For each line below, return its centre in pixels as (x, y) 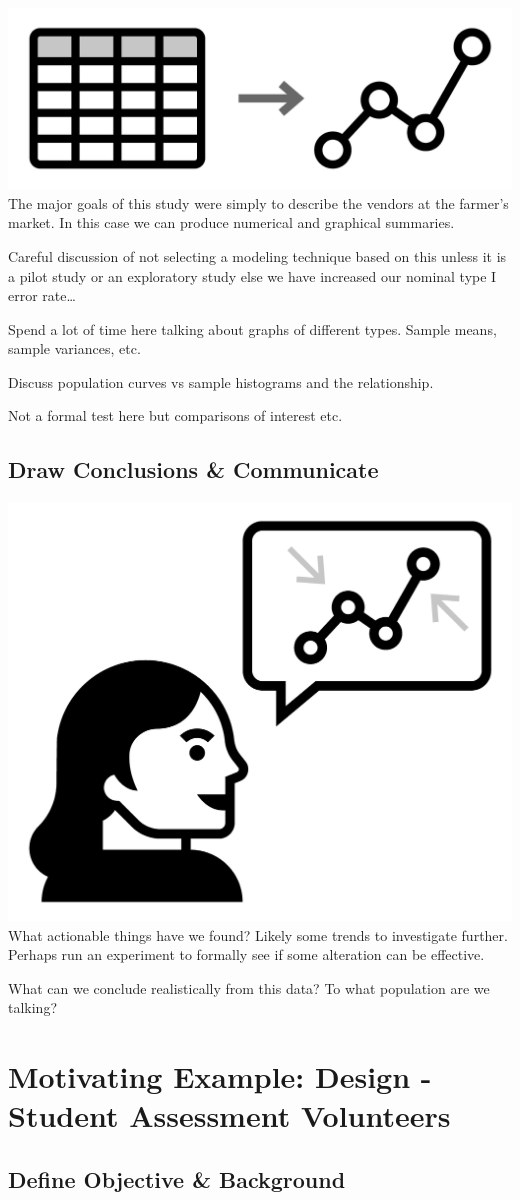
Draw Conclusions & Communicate (193, 469)
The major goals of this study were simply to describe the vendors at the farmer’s (258, 202)
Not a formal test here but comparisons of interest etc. (175, 415)
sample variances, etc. (74, 348)
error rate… (42, 295)
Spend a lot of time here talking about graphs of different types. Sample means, (252, 328)
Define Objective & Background (177, 1179)
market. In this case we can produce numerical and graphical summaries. (231, 222)
